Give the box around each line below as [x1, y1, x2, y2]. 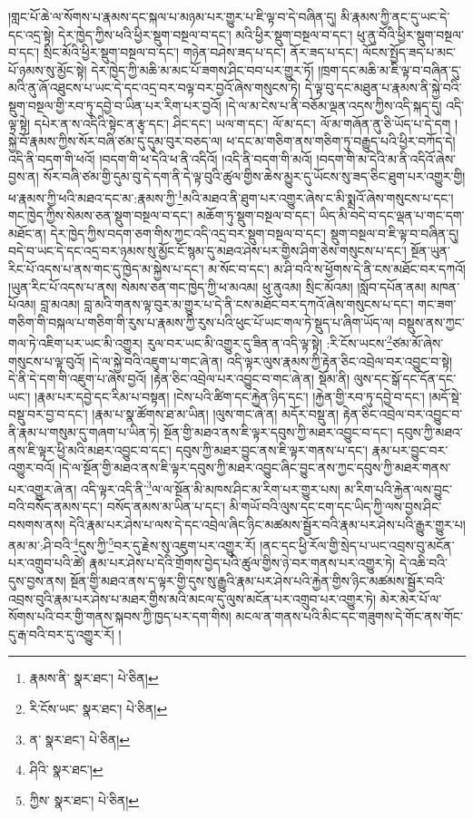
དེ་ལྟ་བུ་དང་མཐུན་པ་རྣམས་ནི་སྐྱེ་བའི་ [304, 78, 462, 97]
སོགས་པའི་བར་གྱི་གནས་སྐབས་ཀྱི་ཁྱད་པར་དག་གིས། [8, 607, 232, 626]
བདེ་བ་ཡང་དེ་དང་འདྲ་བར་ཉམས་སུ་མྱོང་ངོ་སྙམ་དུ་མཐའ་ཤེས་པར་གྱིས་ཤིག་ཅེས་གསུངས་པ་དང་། [8, 241, 407, 260]
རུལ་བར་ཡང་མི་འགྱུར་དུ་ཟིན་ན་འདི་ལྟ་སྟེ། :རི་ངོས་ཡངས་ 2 [146, 331, 392, 352]
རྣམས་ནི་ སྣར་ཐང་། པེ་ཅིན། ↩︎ [29, 668, 159, 687]
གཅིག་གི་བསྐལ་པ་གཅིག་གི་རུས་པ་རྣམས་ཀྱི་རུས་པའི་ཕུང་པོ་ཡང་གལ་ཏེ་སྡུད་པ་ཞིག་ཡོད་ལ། [8, 312, 394, 331]
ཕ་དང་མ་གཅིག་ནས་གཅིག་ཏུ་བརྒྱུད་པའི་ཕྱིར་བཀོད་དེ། [226, 132, 456, 151]
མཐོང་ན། [8, 223, 46, 242]
